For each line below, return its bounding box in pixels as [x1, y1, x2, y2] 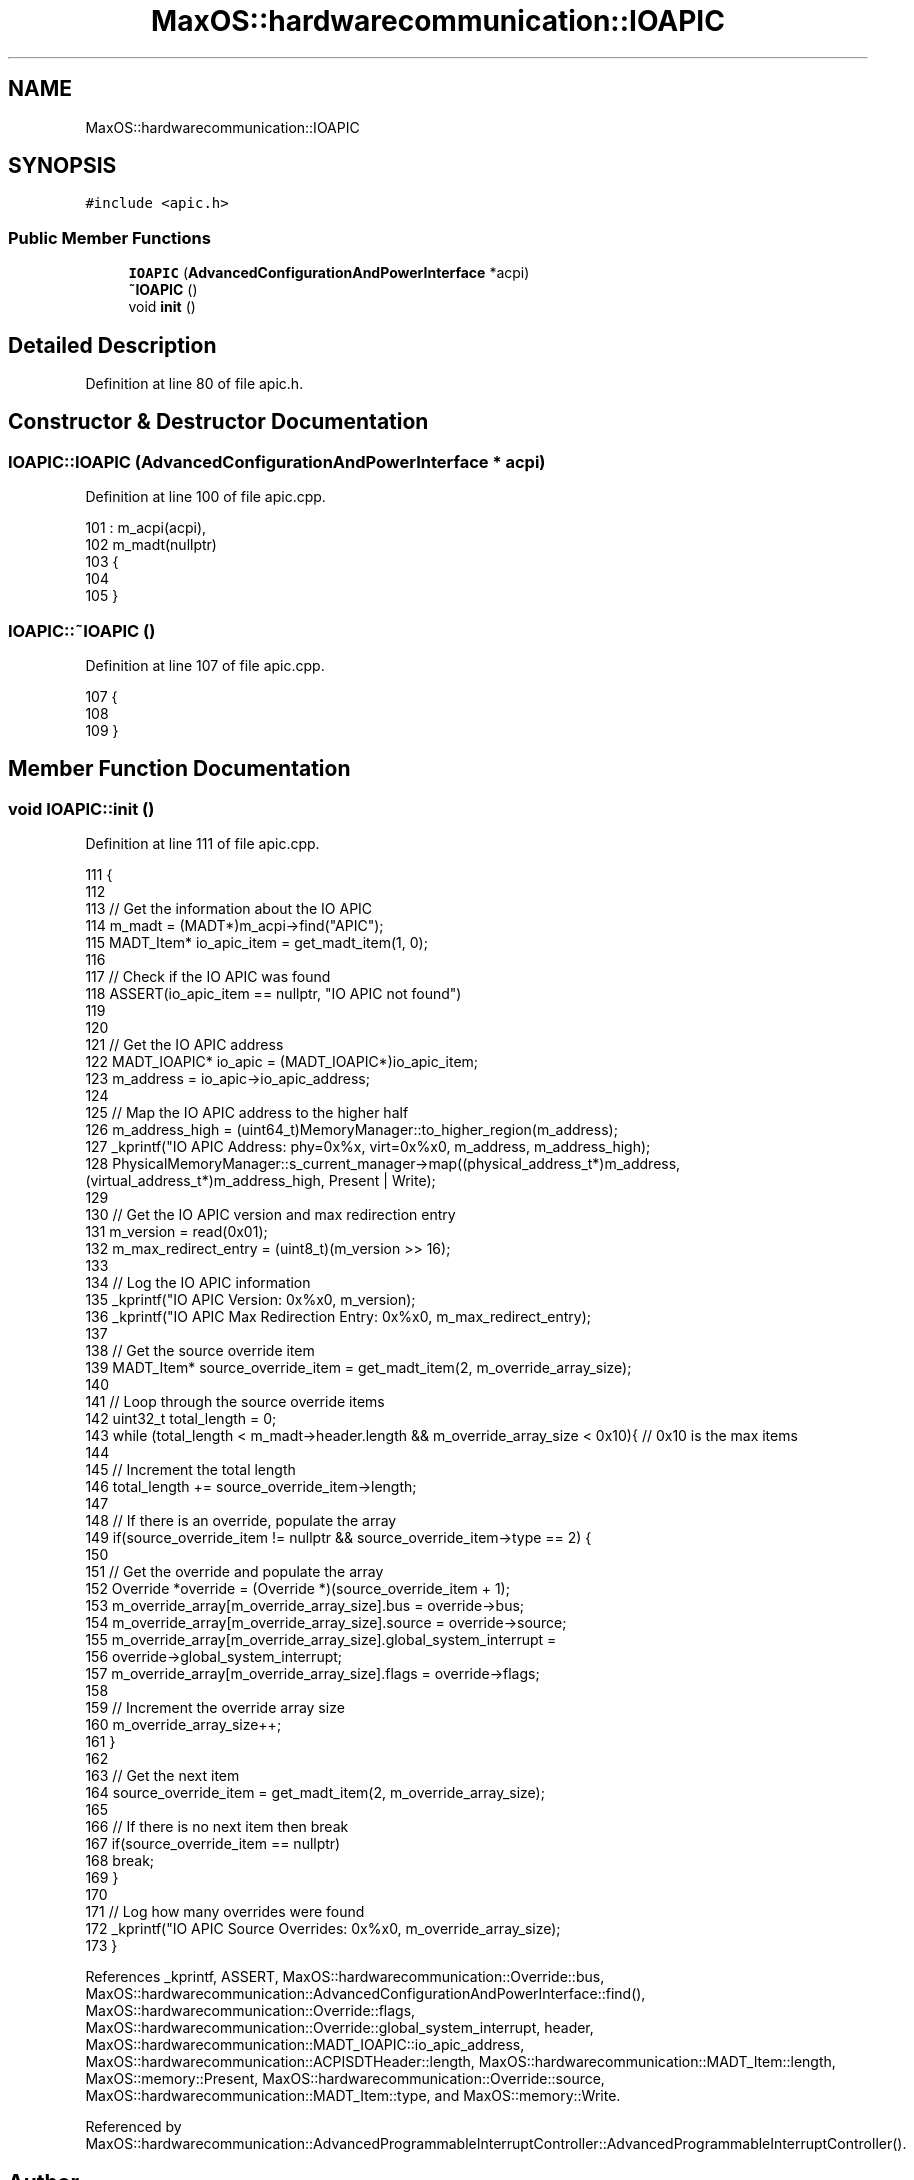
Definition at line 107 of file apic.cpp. [85, 657, 325, 674]
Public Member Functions [8, 227, 211, 248]
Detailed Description [8, 332, 217, 358]
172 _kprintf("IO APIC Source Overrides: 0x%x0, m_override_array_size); [85, 1920, 561, 1938]
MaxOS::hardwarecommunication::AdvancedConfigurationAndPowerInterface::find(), [85, 1985, 646, 2003]
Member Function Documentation [8, 756, 351, 782]
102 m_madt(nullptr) [85, 536, 217, 554]
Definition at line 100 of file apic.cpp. [85, 488, 326, 506]
